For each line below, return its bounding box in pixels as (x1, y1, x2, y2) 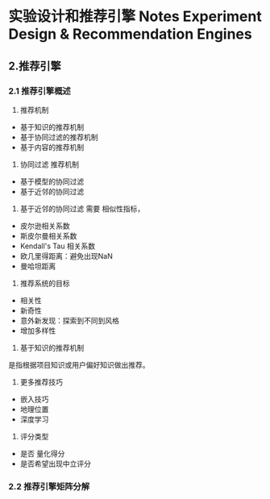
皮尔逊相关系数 (19, 221, 70, 231)
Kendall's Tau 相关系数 (19, 241, 95, 251)
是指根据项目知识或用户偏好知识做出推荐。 (8, 360, 150, 369)
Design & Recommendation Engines (8, 25, 252, 44)
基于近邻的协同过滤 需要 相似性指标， (19, 203, 145, 214)
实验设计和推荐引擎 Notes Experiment (8, 7, 262, 26)
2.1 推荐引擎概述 (8, 85, 71, 97)
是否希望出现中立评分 (19, 459, 91, 468)
